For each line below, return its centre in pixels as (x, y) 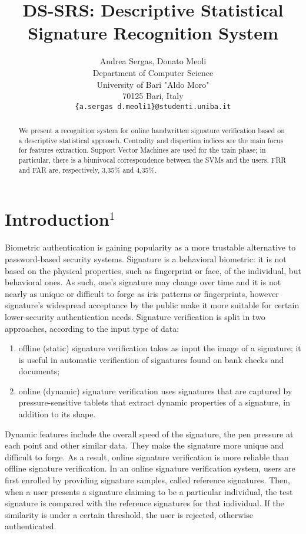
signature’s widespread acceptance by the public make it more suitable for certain (152, 305)
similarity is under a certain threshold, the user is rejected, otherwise (129, 514)
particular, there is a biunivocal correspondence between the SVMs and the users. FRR (152, 160)
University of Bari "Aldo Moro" (153, 84)
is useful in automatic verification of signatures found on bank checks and (151, 359)
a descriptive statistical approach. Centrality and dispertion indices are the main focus (151, 140)
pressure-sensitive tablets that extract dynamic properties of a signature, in (154, 402)
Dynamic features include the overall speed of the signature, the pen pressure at (149, 434)
